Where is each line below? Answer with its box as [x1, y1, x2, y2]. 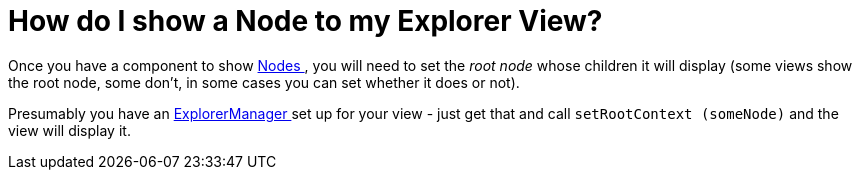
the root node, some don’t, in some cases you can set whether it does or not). [8, 73, 520, 91]
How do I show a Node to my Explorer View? [8, 4, 603, 38]
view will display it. [8, 121, 131, 139]
